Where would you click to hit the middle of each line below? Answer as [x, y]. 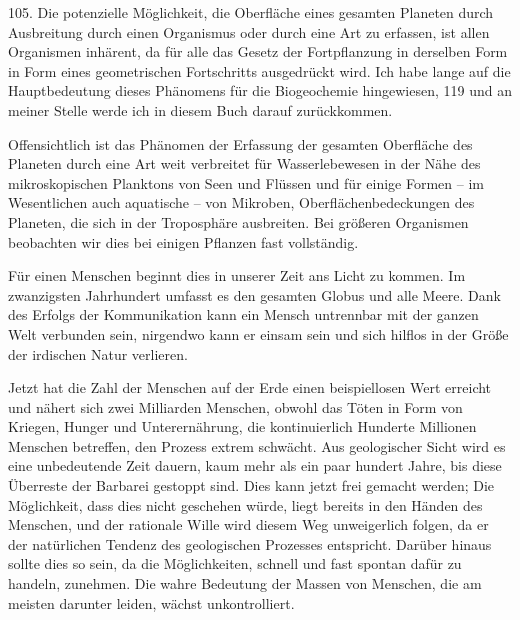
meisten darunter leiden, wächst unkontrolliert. [151, 602]
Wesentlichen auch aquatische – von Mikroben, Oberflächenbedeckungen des [241, 202]
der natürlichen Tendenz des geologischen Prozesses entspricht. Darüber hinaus [250, 543]
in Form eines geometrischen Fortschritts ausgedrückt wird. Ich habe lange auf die [259, 70]
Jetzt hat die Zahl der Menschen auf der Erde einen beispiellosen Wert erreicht [250, 387]
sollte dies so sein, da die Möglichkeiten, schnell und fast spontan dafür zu [235, 563]
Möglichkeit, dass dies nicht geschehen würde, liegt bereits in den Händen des [245, 504]
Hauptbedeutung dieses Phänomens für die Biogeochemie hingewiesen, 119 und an [260, 90]
